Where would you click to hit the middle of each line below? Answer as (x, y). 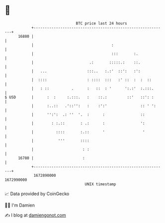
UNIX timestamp (100, 184)
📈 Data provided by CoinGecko (37, 194)
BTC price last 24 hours (101, 23)
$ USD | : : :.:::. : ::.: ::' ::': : (79, 97)
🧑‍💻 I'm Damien (20, 205)
